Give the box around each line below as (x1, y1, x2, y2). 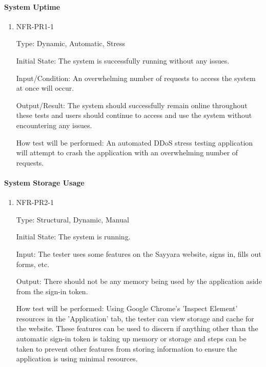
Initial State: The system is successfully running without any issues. (16, 55, 230, 66)
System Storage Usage (4, 177, 85, 188)
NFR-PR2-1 (16, 197, 54, 208)
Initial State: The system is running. (16, 231, 131, 242)
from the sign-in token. (16, 286, 88, 296)
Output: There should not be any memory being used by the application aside (16, 276, 262, 287)
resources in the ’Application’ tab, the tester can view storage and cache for (16, 313, 254, 323)
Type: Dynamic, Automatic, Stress (16, 38, 126, 49)
